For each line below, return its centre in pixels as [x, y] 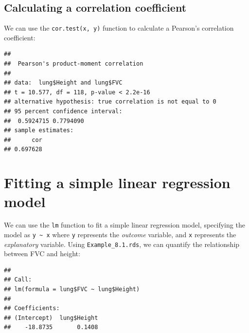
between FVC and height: [42, 254]
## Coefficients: [32, 308]
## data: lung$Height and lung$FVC [63, 83]
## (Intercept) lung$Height [51, 318]
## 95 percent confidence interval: [63, 112]
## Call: [18, 280]
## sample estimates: [39, 131]
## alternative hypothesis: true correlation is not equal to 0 [110, 102]
